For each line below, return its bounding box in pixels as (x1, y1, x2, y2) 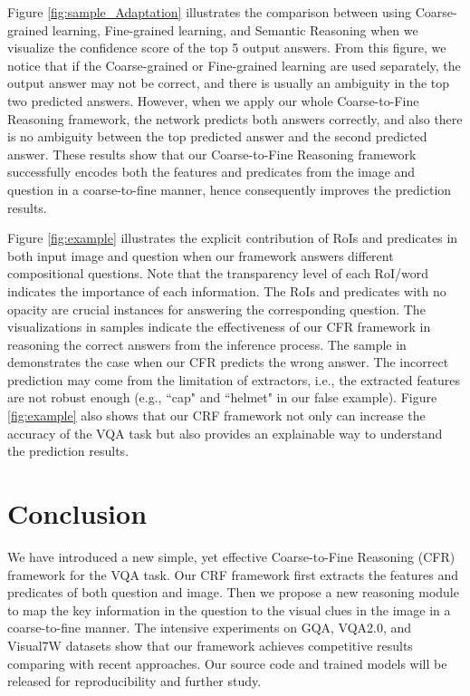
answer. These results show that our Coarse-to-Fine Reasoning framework (7, 144, 417, 163)
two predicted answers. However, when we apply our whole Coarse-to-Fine (7, 91, 419, 110)
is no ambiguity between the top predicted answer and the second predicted (7, 127, 427, 146)
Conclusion (7, 495, 148, 532)
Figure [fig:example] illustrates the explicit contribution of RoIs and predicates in (7, 228, 458, 247)
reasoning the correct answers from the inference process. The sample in (7, 334, 407, 353)
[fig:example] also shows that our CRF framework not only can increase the (7, 406, 426, 425)
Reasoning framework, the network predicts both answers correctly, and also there (7, 109, 463, 128)
